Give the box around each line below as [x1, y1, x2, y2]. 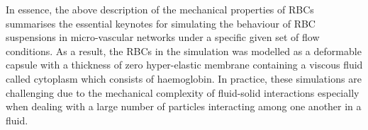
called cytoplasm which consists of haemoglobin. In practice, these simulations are [6, 71, 362, 85]
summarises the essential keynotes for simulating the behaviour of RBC [6, 16, 316, 30]
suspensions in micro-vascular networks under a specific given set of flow [6, 30, 320, 45]
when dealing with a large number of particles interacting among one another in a [6, 99, 362, 114]
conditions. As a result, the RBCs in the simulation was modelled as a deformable [6, 43, 362, 58]
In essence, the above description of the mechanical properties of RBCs [6, 2, 314, 16]
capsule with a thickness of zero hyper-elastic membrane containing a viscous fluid [6, 57, 363, 72]
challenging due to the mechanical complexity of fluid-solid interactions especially [6, 85, 359, 100]
